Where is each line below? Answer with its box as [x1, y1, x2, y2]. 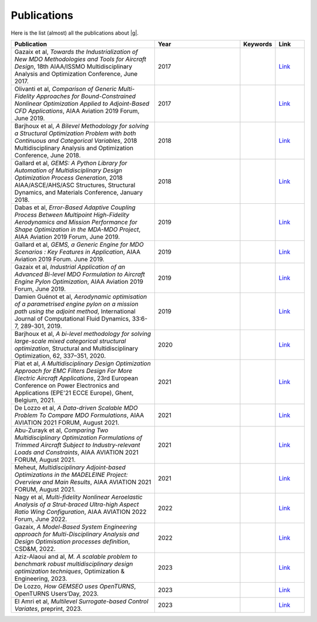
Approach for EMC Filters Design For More [14, 367, 133, 375]
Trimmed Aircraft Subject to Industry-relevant [14, 441, 140, 449]
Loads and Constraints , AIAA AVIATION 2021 [14, 448, 139, 456]
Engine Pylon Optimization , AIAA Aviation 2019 [14, 277, 144, 285]
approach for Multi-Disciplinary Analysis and [14, 530, 139, 538]
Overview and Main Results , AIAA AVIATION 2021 [14, 478, 151, 486]
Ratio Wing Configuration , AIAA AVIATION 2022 [14, 507, 147, 516]
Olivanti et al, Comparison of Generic [14, 85, 117, 93]
